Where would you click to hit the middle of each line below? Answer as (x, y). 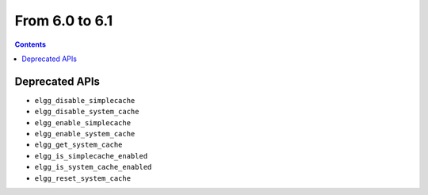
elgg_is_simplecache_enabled (91, 156)
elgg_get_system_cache (78, 145)
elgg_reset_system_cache (82, 178)
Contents (31, 44)
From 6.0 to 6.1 (64, 21)
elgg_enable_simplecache (82, 122)
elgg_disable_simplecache (85, 100)
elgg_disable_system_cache (87, 112)
